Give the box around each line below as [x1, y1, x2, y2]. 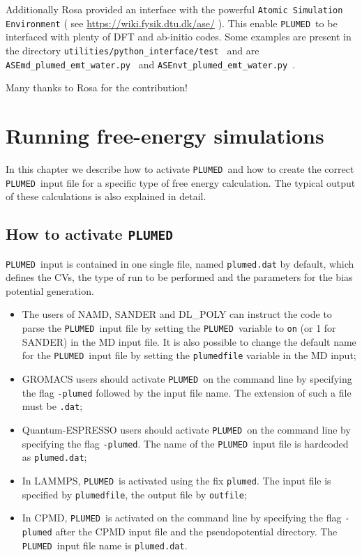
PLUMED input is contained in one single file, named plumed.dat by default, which [6, 256, 354, 270]
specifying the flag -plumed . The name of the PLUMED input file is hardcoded [22, 436, 349, 450]
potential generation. [6, 283, 94, 298]
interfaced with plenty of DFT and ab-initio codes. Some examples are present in [6, 29, 352, 44]
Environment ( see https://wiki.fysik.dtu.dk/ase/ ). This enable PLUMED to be [6, 15, 338, 30]
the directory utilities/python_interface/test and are [6, 43, 259, 57]
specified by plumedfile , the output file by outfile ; [22, 487, 247, 501]
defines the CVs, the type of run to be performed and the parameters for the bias [6, 270, 353, 284]
